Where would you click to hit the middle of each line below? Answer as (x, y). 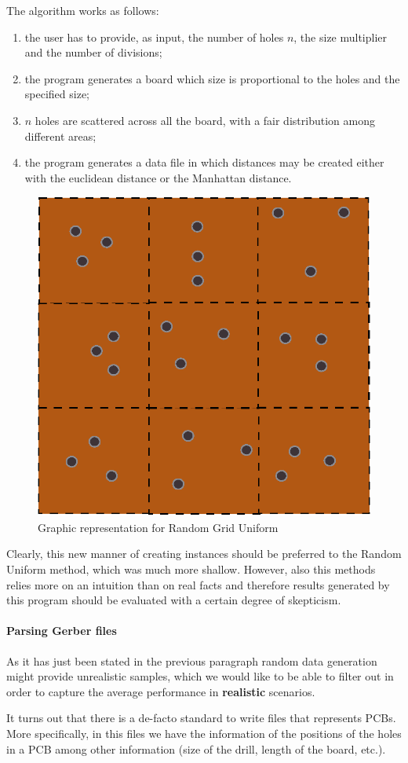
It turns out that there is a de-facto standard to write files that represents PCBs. (201, 718)
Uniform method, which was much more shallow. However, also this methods (191, 569)
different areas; (60, 136)
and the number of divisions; (93, 52)
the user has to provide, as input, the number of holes (154, 37)
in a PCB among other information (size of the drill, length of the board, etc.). (196, 748)
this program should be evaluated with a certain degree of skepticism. (174, 600)
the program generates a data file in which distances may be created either (204, 162)
